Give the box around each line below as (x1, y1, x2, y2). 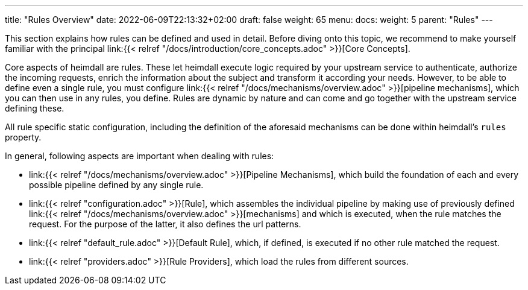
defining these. (5, 103, 64, 113)
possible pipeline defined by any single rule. (29, 180, 204, 190)
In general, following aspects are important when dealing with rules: (5, 151, 274, 161)
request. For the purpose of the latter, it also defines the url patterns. (29, 219, 301, 229)
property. (5, 132, 42, 142)
